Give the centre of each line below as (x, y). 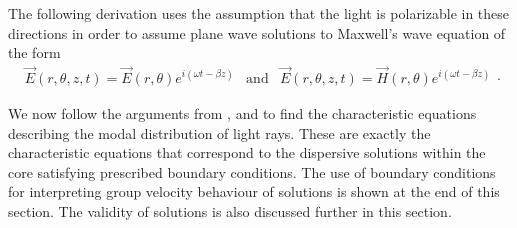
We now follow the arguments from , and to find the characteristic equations (242, 113)
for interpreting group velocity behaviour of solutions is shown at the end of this (254, 191)
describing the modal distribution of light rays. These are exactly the (219, 132)
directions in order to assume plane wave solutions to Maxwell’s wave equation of (257, 32)
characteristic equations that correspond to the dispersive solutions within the (247, 152)
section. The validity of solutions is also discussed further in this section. (230, 211)
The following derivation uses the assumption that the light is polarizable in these (259, 13)
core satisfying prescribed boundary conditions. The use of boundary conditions (252, 171)
